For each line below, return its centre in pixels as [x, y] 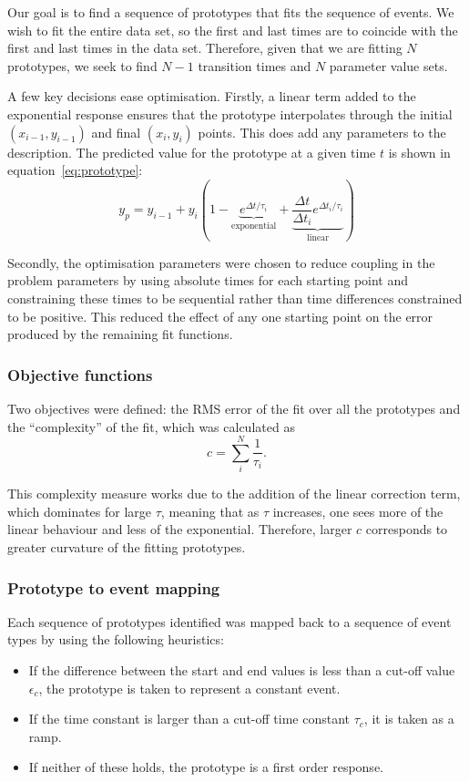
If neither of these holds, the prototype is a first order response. [206, 767]
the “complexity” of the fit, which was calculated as [151, 426]
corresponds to [407, 529]
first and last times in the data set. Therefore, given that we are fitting [205, 48]
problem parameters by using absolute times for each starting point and [208, 280]
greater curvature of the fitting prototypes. [127, 547]
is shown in [419, 152]
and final [116, 132]
